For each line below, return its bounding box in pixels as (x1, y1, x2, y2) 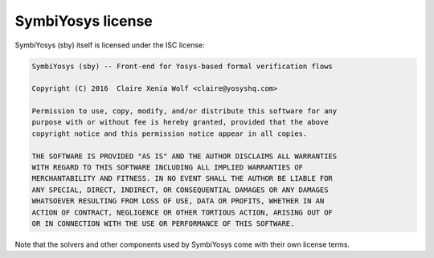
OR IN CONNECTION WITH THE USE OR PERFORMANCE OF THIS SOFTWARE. (31, 219, 295, 228)
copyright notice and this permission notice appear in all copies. (31, 129, 308, 138)
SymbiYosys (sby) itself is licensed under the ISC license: (14, 40, 205, 50)
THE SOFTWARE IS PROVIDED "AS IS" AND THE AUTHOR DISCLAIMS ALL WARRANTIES (31, 151, 338, 161)
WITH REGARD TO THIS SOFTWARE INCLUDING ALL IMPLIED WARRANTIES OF (31, 163, 304, 172)
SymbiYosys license (14, 12, 153, 30)
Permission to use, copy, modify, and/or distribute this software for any (31, 107, 338, 116)
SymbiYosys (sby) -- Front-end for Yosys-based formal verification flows (31, 61, 334, 71)
